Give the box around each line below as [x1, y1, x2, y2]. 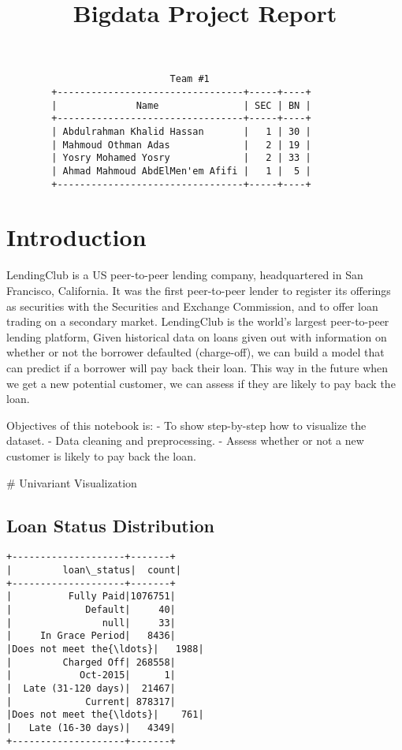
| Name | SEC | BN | [51, 99, 311, 111]
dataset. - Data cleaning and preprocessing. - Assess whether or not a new [6, 432, 364, 449]
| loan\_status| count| [6, 564, 181, 576]
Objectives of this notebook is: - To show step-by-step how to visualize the [6, 416, 367, 433]
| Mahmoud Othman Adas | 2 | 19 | [51, 139, 311, 151]
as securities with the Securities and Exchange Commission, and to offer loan [6, 297, 378, 314]
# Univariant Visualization [6, 474, 137, 491]
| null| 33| [6, 617, 176, 629]
